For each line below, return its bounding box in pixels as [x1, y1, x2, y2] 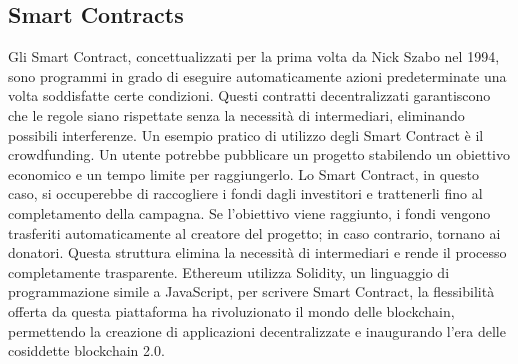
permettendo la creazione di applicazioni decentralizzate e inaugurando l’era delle [8, 320, 506, 341]
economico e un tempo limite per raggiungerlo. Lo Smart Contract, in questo [8, 163, 480, 184]
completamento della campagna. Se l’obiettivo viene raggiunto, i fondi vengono [8, 202, 491, 223]
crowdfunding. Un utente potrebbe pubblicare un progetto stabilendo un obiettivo [8, 144, 510, 165]
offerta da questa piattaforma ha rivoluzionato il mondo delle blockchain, [8, 300, 455, 321]
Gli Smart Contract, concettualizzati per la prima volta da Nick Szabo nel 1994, [8, 46, 500, 67]
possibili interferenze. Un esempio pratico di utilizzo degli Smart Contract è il [8, 124, 484, 145]
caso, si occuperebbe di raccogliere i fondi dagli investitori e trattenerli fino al [8, 183, 483, 204]
